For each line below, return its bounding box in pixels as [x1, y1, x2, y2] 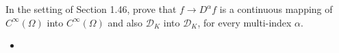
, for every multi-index [197, 15, 292, 29]
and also [108, 15, 143, 29]
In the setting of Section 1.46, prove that [5, 2, 177, 16]
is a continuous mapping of [219, 2, 333, 16]
